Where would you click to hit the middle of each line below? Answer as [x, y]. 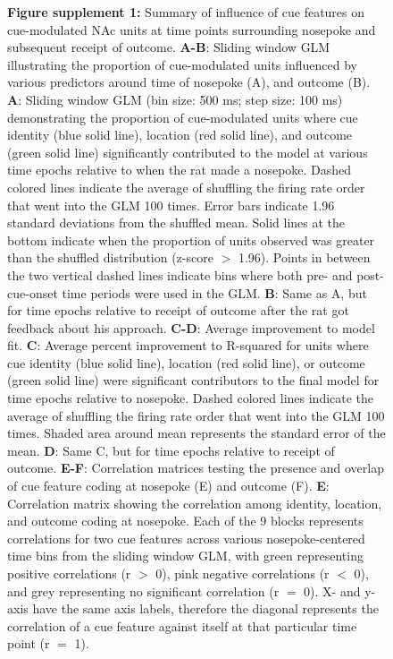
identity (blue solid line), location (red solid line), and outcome [180, 135]
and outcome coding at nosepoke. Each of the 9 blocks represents [185, 521]
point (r [29, 643]
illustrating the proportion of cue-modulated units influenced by [182, 64]
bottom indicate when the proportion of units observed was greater [191, 240]
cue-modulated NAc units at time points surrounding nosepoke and [192, 29]
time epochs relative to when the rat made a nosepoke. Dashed [180, 170]
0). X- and [332, 591]
